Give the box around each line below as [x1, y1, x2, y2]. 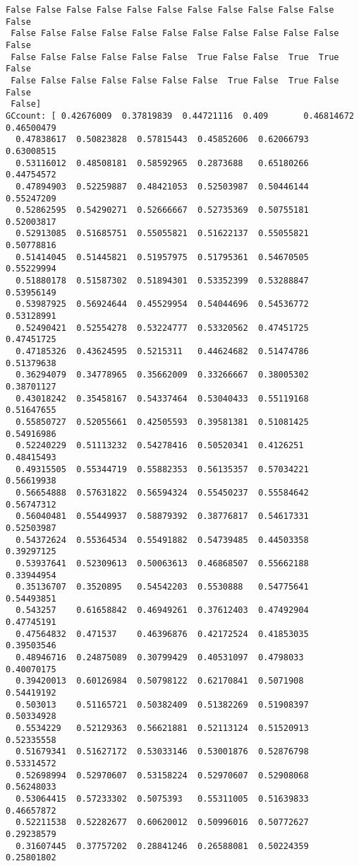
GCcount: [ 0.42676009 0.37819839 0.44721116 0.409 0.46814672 [6, 110, 354, 121]
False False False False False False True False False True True [11, 52, 339, 62]
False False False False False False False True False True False [11, 75, 339, 86]
